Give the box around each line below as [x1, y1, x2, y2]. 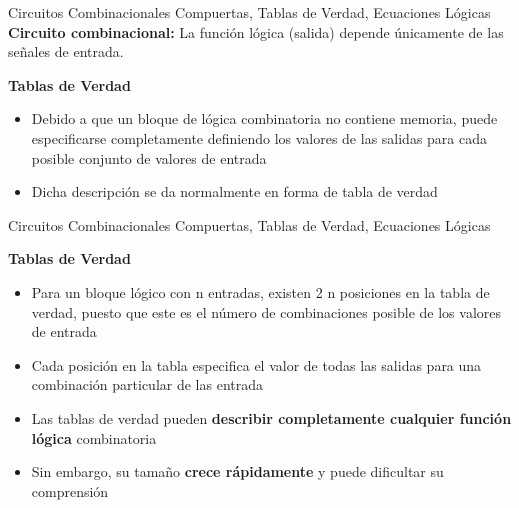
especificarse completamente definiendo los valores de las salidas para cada [31, 127, 488, 148]
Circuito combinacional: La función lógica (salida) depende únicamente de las [8, 21, 504, 42]
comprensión [31, 480, 109, 501]
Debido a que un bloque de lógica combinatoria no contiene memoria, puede [31, 108, 498, 129]
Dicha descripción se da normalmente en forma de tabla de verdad [31, 181, 438, 202]
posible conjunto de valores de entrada [31, 147, 267, 168]
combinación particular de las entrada [31, 374, 264, 395]
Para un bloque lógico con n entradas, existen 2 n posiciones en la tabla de [31, 281, 490, 302]
